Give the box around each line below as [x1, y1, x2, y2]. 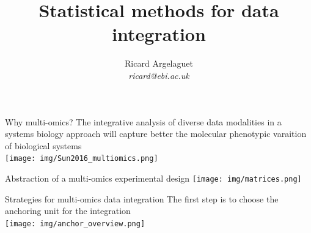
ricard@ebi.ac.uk [128, 68, 189, 81]
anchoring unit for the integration [5, 204, 131, 217]
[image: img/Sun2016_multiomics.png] [5, 154, 158, 163]
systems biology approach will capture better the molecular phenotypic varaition [5, 127, 307, 140]
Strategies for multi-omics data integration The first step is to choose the [5, 192, 279, 205]
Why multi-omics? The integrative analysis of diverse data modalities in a [5, 115, 282, 128]
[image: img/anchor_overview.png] [5, 219, 145, 228]
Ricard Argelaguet [125, 57, 193, 70]
